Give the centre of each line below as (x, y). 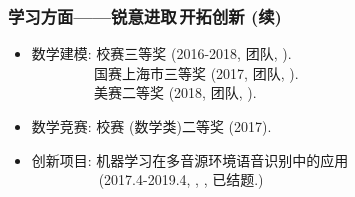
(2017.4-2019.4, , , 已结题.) (181, 179)
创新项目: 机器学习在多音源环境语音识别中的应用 (190, 159)
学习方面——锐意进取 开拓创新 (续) (145, 15)
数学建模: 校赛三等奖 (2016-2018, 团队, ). (161, 53)
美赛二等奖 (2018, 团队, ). (175, 92)
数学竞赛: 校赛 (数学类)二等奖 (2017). (151, 126)
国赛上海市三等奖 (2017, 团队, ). (196, 72)
